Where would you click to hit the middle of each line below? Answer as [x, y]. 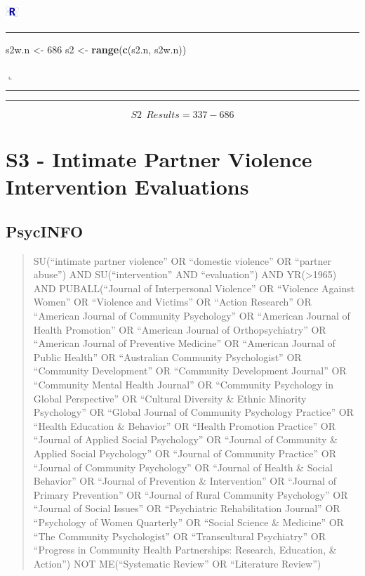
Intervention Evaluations [127, 186]
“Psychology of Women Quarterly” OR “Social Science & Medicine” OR [188, 522]
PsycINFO [45, 231]
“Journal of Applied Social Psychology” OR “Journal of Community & [185, 439]
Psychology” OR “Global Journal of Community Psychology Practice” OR [193, 412]
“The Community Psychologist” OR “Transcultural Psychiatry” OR [179, 536]
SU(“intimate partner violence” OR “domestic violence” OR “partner [182, 260]
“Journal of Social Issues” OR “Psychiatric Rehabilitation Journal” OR [187, 508]
